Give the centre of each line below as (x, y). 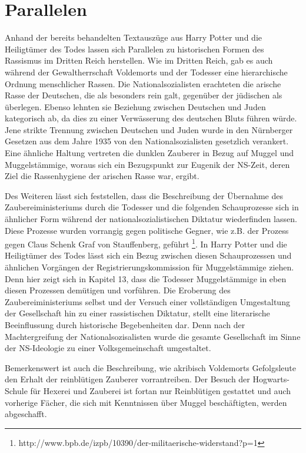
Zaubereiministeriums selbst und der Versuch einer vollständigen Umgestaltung (147, 301)
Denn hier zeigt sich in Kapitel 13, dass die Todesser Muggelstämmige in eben (146, 278)
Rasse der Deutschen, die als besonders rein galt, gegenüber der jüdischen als (144, 95)
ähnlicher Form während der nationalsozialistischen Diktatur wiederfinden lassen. (151, 219)
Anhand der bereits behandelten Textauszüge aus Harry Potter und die (133, 37)
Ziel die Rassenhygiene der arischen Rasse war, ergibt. (102, 176)
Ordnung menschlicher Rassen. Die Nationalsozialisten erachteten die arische (143, 83)
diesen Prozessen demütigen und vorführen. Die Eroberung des (118, 290)
